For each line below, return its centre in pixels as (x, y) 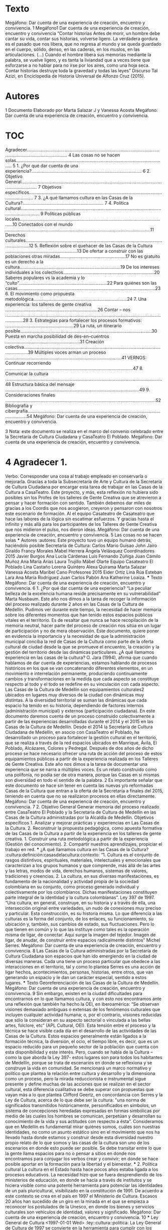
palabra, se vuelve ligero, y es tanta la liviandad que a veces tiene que (78, 60)
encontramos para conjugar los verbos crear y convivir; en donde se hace (82, 1158)
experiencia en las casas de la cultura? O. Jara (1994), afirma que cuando (81, 657)
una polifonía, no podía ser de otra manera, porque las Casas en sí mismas (82, 775)
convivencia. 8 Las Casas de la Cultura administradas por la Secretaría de (81, 950)
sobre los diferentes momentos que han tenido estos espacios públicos (79, 615)
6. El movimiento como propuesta (40, 294)
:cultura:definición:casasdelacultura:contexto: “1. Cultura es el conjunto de (82, 855)
